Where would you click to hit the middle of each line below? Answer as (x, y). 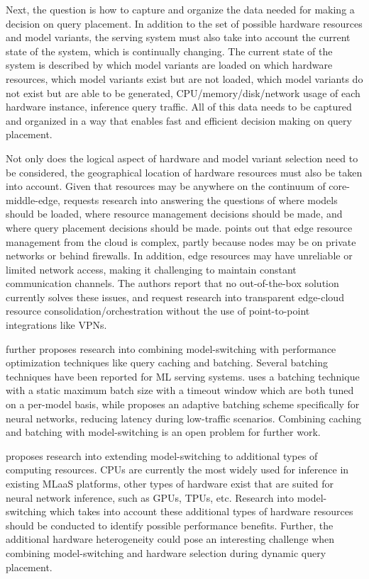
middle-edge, (33, 199)
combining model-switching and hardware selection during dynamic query (166, 552)
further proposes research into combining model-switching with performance (171, 348)
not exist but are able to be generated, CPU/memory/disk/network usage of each (183, 92)
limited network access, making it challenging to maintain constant (151, 269)
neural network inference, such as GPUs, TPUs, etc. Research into (150, 497)
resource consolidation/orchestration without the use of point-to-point (158, 311)
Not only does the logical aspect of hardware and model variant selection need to (182, 158)
